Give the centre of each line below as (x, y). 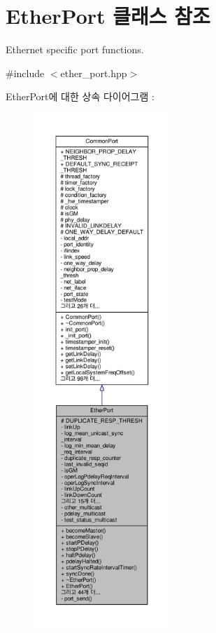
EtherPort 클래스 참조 (108, 16)
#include (25, 73)
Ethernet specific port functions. (75, 49)
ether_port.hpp (94, 73)
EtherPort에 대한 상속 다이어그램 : (80, 96)
